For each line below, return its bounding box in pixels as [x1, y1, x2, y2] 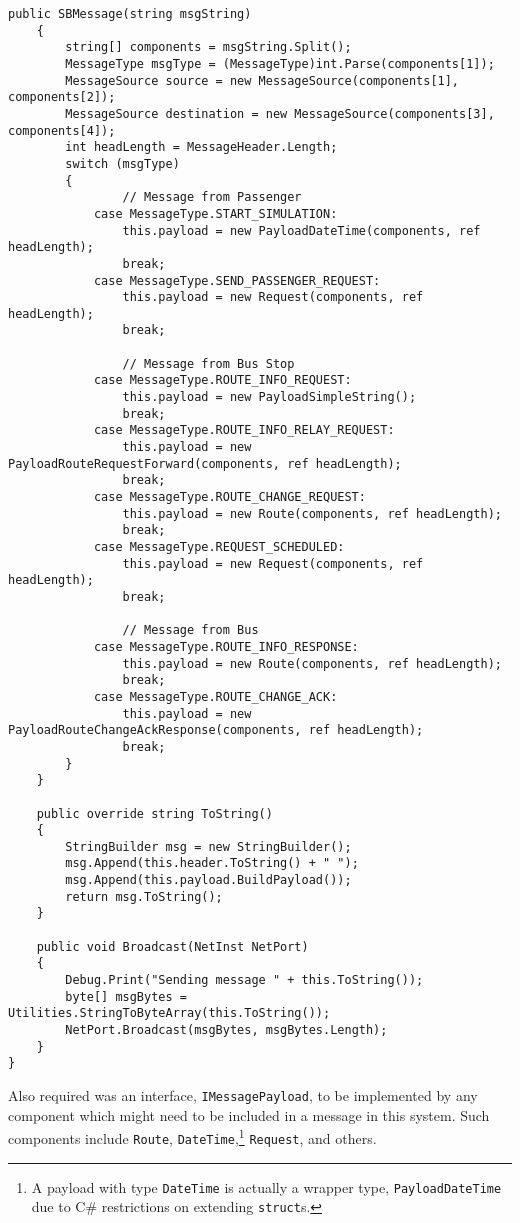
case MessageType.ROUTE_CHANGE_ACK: [93, 689, 338, 704]
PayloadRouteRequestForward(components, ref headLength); [8, 456, 402, 471]
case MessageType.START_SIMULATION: [93, 206, 338, 221]
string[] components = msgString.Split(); [65, 40, 352, 55]
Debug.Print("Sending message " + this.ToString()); [65, 973, 424, 988]
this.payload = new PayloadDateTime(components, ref [122, 223, 481, 238]
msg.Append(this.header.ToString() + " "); [65, 856, 359, 871]
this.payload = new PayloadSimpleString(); [122, 390, 417, 405]
